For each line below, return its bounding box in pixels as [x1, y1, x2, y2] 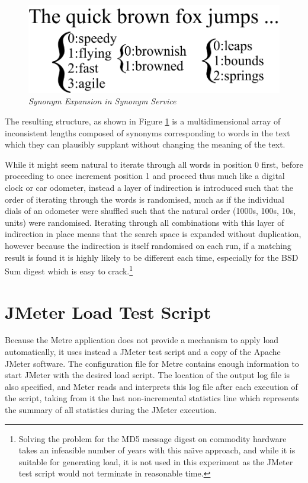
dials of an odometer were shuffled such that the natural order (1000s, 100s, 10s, [5, 204, 296, 217]
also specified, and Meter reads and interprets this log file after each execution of [5, 380, 298, 392]
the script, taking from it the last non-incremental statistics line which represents [5, 392, 300, 404]
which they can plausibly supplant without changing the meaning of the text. [5, 138, 285, 151]
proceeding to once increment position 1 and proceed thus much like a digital [5, 169, 285, 182]
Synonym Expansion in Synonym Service [28, 95, 177, 107]
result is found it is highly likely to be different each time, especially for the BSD [5, 251, 299, 263]
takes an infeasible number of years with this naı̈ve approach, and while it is [18, 444, 296, 456]
